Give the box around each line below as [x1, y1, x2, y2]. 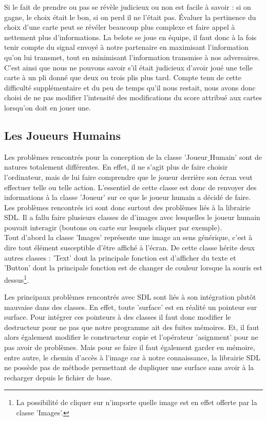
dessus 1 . [4, 272, 29, 285]
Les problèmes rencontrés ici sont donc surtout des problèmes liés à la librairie [4, 202, 251, 212]
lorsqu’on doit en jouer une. [4, 102, 91, 113]
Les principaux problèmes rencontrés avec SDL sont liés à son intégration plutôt [4, 291, 256, 302]
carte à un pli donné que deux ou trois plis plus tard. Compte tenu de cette [4, 72, 241, 83]
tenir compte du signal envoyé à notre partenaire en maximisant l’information [4, 42, 249, 52]
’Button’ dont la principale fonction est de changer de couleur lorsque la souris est [4, 262, 262, 273]
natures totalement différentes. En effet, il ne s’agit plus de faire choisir [4, 161, 228, 172]
